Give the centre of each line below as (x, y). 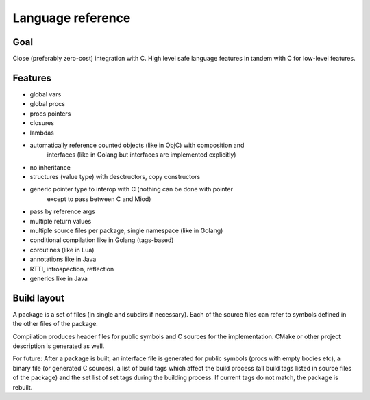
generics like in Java (59, 278)
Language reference (72, 18)
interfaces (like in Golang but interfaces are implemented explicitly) (141, 155)
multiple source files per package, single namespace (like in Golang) (126, 231)
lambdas (42, 133)
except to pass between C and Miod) (99, 199)
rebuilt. (23, 387)
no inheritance (50, 167)
